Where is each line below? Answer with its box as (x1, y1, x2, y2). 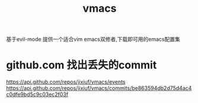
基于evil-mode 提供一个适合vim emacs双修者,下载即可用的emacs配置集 (6, 36, 181, 43)
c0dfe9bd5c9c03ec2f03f (6, 91, 69, 98)
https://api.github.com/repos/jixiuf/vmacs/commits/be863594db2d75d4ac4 (6, 85, 192, 92)
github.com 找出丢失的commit (6, 58, 157, 72)
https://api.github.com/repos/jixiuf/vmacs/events (6, 78, 126, 85)
